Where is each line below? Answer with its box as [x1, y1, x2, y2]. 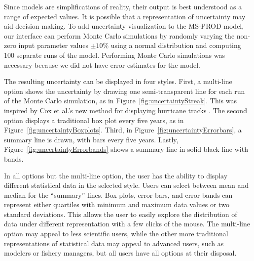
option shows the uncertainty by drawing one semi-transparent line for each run [4, 86, 245, 96]
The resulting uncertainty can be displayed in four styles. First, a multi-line [4, 76, 232, 87]
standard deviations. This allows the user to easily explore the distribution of [4, 209, 237, 219]
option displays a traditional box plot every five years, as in [4, 115, 184, 125]
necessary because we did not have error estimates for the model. [4, 59, 200, 70]
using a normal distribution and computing [110, 40, 241, 50]
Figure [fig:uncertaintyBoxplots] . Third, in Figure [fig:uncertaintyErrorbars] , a [4, 125, 242, 135]
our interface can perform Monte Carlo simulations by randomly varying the [4, 30, 235, 41]
